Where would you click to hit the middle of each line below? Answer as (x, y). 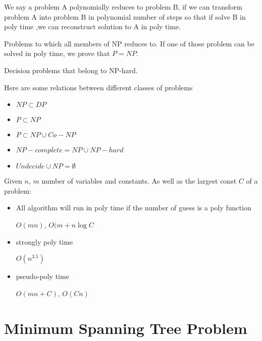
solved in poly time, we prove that (57, 53)
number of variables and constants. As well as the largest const (139, 181)
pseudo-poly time (42, 276)
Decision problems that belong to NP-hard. (71, 70)
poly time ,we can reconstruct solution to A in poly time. (93, 26)
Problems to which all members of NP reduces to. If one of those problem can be (129, 43)
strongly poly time (44, 241)
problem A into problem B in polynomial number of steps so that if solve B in (125, 16)
